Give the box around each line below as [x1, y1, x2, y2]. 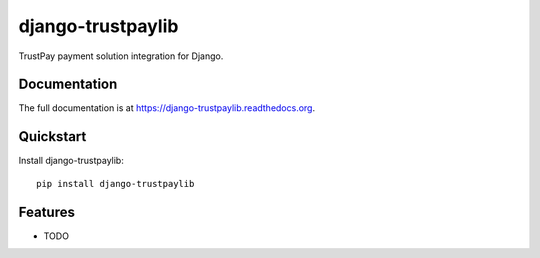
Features [18, 203, 75, 220]
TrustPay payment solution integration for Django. [18, 50, 224, 62]
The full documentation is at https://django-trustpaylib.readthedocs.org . [18, 102, 315, 114]
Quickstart [18, 128, 87, 145]
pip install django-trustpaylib [36, 178, 195, 189]
